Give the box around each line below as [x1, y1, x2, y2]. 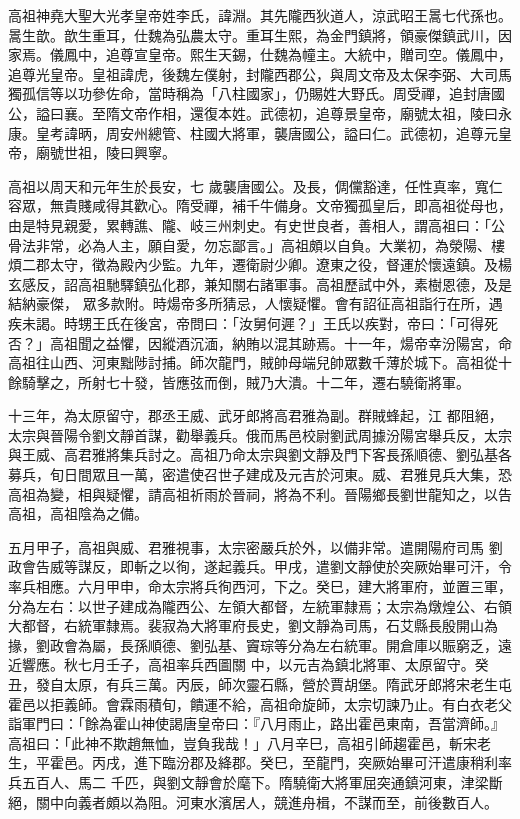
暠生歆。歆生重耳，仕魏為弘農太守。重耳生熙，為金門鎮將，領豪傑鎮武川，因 [8, 24, 512, 45]
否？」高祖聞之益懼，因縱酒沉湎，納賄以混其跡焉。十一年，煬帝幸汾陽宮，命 [8, 332, 512, 353]
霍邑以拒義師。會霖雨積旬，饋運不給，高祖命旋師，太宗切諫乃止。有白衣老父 [8, 693, 512, 714]
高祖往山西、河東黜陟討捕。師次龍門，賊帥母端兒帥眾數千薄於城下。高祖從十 [8, 352, 512, 373]
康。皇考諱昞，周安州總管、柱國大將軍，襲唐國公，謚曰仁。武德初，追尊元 [8, 122, 498, 143]
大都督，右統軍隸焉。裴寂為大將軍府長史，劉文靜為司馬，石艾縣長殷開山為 [8, 615, 498, 636]
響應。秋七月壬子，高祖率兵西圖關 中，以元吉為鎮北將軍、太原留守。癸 [21, 654, 489, 675]
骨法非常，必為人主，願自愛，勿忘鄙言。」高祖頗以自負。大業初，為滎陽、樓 [8, 234, 505, 255]
